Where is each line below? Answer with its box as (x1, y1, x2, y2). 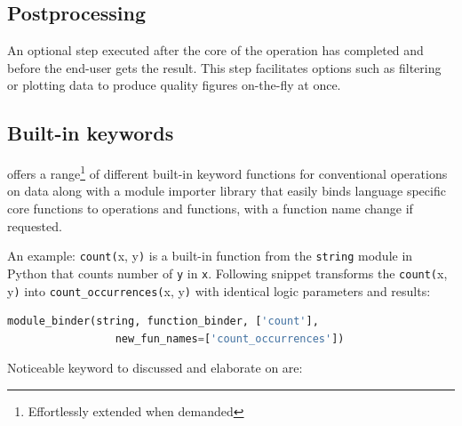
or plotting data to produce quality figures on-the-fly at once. (7, 76, 341, 94)
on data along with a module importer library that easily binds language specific (7, 181, 446, 200)
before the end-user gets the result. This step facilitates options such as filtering (7, 58, 442, 76)
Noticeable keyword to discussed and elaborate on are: (7, 358, 303, 377)
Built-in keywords (7, 119, 174, 147)
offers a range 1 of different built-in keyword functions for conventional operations (7, 162, 448, 182)
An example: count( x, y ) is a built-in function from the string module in (7, 246, 413, 265)
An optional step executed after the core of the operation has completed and (7, 41, 424, 60)
